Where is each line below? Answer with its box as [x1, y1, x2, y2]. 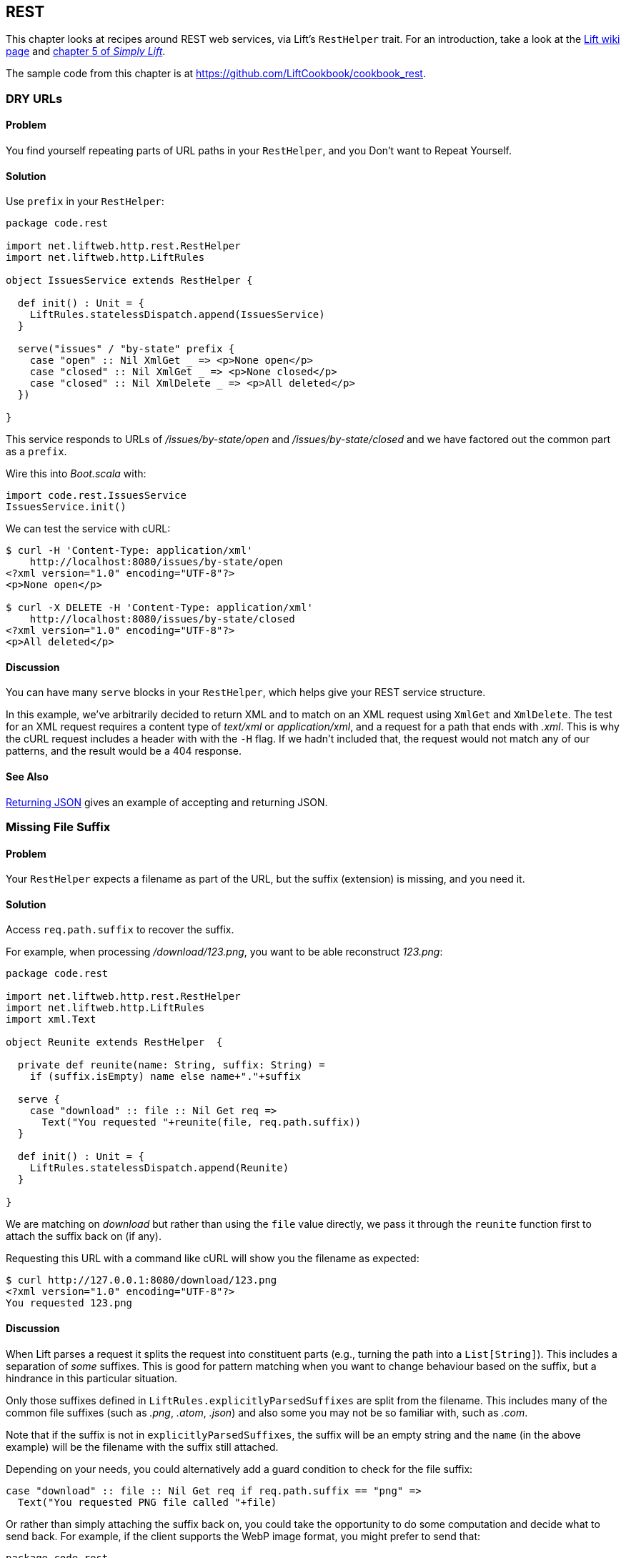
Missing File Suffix [6, 820, 111, 835]
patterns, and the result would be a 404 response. [6, 745, 242, 758]
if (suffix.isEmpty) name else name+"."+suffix [29, 1071, 302, 1083]
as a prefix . [6, 445, 67, 458]
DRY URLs [6, 91, 63, 106]
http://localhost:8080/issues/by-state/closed [29, 613, 295, 625]
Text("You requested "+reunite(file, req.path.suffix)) [41, 1116, 362, 1128]
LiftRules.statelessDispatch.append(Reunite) [29, 1162, 289, 1174]
